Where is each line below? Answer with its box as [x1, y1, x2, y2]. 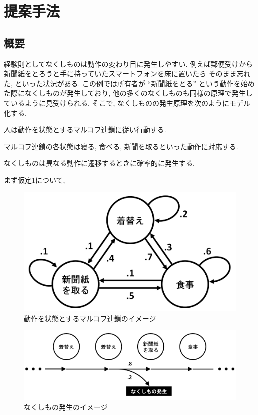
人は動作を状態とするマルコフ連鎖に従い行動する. [4, 124, 166, 135]
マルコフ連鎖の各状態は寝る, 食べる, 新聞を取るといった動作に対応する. [4, 141, 238, 151]
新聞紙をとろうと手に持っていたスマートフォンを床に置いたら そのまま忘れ [4, 68, 251, 79]
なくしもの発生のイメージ [24, 401, 108, 412]
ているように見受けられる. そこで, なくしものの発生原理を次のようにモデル [4, 97, 251, 108]
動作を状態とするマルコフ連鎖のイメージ [24, 313, 156, 323]
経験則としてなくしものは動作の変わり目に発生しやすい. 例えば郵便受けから [4, 58, 253, 69]
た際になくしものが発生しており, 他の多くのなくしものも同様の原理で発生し [4, 88, 253, 98]
